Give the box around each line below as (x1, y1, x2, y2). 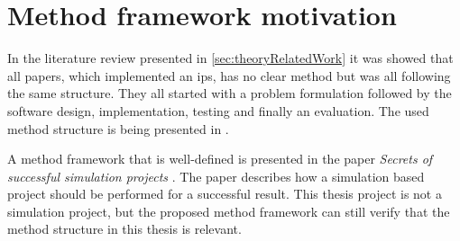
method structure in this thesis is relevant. (7, 219, 242, 238)
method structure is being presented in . (7, 119, 229, 138)
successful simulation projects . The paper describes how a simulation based (7, 166, 425, 185)
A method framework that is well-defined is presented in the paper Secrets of (7, 149, 433, 168)
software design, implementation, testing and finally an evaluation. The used (7, 101, 429, 120)
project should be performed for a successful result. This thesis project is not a (7, 184, 442, 203)
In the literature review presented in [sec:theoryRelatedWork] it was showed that (7, 49, 454, 67)
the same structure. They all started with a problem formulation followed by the (7, 84, 452, 103)
